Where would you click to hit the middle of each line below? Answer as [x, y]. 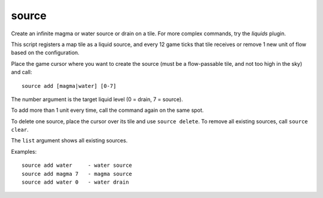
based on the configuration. [45, 53]
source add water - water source [77, 165]
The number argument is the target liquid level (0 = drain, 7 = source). [97, 99]
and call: [22, 72]
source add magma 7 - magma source [77, 174]
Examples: [24, 151]
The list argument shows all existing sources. [69, 141]
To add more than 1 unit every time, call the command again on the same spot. [107, 110]
